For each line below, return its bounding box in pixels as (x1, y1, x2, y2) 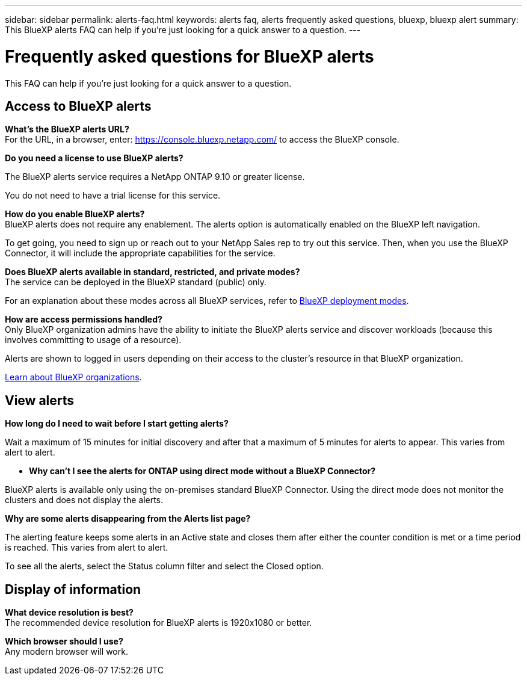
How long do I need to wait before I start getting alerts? (5, 418, 229, 429)
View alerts (5, 392, 75, 408)
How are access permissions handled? (5, 314, 162, 325)
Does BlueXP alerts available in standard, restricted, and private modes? (5, 267, 300, 277)
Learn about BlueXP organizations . (5, 372, 142, 383)
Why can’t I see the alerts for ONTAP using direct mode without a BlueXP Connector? (29, 466, 376, 477)
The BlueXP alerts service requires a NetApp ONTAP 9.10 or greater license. (5, 172, 305, 182)
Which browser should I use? (5, 636, 123, 647)
